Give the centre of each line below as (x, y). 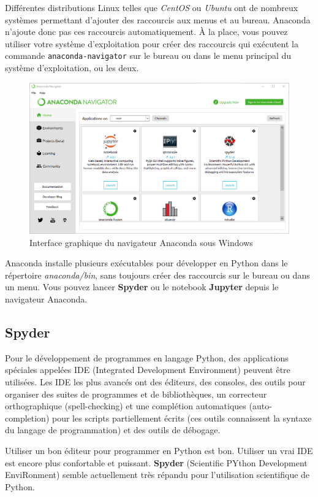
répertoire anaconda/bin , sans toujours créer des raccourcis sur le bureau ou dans (157, 275)
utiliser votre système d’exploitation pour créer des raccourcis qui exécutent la (152, 43)
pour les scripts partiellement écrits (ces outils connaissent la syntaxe (182, 418)
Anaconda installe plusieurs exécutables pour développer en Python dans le (146, 263)
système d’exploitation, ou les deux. (72, 68)
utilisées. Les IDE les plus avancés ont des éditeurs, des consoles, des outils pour (155, 381)
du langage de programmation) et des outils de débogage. (113, 430)
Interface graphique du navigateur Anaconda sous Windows (141, 242)
